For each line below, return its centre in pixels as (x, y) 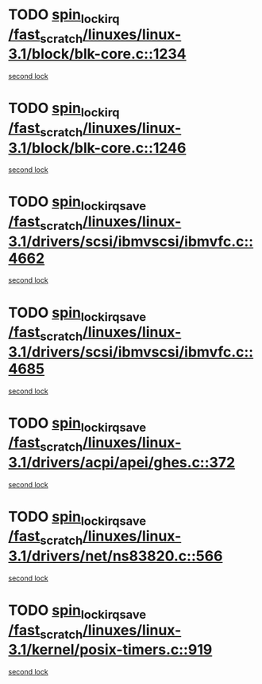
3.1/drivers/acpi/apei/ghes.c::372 (122, 462)
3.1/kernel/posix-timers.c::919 (110, 650)
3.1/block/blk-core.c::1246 (97, 148)
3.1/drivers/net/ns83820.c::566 (116, 556)
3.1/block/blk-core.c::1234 (97, 54)
